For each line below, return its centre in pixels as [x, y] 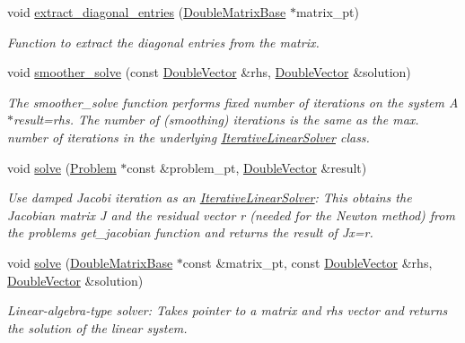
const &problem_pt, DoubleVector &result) [247, 167]
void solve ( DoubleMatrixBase [90, 262]
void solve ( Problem [62, 167]
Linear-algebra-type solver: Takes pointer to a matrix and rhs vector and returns [228, 310]
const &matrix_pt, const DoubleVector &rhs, [307, 262]
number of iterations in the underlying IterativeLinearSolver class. [189, 137]
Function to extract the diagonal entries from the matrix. [163, 42]
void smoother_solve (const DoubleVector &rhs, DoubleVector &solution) [209, 72]
